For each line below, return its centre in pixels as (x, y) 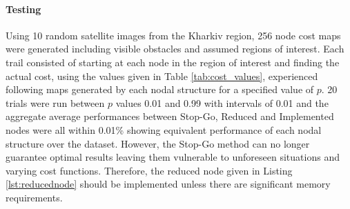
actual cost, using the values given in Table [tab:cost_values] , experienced (162, 76)
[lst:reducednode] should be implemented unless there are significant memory (168, 184)
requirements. (34, 197)
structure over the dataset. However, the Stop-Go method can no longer (158, 143)
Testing (23, 9)
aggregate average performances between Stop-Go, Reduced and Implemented (170, 116)
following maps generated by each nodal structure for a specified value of (160, 89)
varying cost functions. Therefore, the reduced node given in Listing (149, 170)
